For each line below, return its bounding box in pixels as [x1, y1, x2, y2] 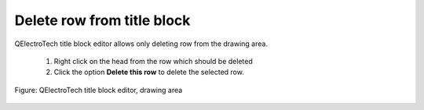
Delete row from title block [14, 12, 191, 29]
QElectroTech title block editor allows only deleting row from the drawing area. [14, 39, 269, 48]
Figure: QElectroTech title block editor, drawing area [14, 85, 183, 94]
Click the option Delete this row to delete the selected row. [53, 67, 245, 77]
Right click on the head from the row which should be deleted [53, 56, 253, 66]
